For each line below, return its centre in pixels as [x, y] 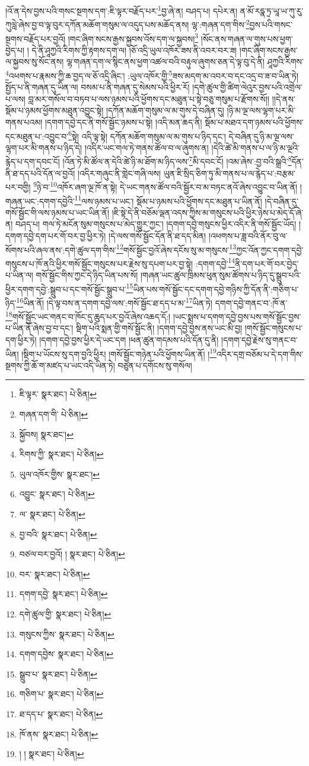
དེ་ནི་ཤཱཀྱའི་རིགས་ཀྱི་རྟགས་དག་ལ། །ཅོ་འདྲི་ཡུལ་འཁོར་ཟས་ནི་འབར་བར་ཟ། [134, 50]
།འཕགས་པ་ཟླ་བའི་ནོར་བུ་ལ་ [248, 235]
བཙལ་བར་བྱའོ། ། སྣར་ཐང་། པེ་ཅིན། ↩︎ [72, 554]
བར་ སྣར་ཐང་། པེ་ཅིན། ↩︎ [55, 574]
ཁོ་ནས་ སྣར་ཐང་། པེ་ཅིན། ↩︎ [59, 734]
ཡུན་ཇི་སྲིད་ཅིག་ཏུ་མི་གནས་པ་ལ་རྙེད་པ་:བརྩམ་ [229, 173]
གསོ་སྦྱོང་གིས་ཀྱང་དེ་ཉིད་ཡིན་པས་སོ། [87, 275]
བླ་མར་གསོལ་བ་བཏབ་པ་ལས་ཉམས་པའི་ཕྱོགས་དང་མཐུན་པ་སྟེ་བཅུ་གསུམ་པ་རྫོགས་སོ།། [149, 98]
